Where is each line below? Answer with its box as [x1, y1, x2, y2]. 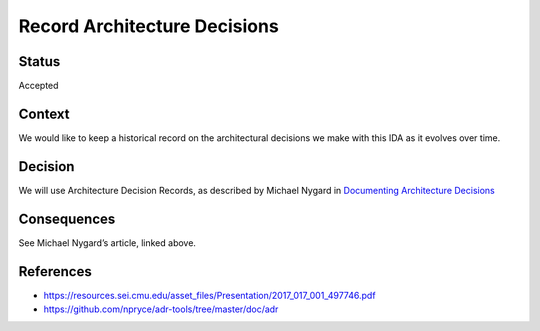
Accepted [18, 80, 59, 92]
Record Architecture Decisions [18, 15, 279, 37]
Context [18, 105, 70, 122]
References [18, 263, 92, 280]
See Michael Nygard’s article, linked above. [18, 236, 197, 249]
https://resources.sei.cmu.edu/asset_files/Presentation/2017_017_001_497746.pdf [43, 289, 376, 301]
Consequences [18, 210, 116, 227]
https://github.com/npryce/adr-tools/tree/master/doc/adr [43, 303, 279, 315]
